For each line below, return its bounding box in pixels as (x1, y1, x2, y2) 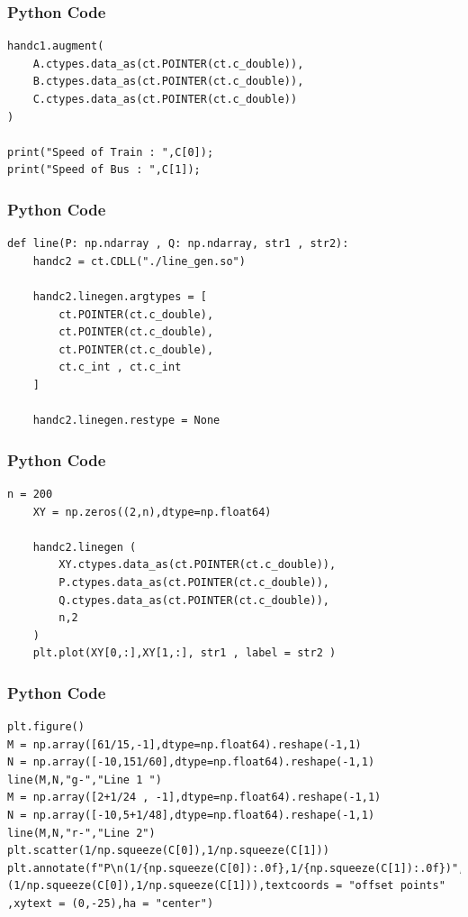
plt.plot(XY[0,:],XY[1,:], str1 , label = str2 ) (32, 646, 337, 660)
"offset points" (348, 879, 445, 893)
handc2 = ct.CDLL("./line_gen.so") (32, 254, 246, 268)
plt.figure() (7, 720, 85, 734)
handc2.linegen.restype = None (32, 414, 220, 427)
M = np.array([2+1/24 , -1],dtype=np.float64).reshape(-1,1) (7, 791, 382, 804)
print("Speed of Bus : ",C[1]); (7, 163, 201, 177)
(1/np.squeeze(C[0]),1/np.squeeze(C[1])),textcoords (7, 879, 329, 893)
